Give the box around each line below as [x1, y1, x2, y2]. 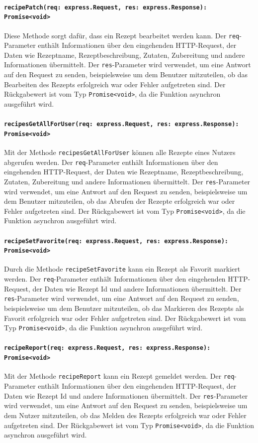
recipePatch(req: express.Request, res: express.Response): [4, 3, 207, 11]
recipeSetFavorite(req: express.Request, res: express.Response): [4, 237, 229, 245]
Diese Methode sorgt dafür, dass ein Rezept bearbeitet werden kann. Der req [4, 30, 240, 40]
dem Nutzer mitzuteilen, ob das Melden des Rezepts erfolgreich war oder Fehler [4, 410, 247, 420]
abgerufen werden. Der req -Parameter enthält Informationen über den [4, 156, 218, 167]
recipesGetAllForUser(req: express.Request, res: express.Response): [4, 121, 239, 128]
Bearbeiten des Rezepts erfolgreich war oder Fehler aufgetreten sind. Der [4, 79, 226, 89]
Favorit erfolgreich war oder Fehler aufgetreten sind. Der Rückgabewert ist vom [4, 312, 246, 323]
